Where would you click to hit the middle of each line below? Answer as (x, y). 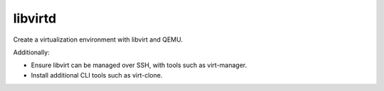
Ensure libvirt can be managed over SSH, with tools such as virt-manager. (139, 65)
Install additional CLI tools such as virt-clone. (97, 75)
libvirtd (35, 18)
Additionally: (31, 52)
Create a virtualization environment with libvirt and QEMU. (98, 40)
